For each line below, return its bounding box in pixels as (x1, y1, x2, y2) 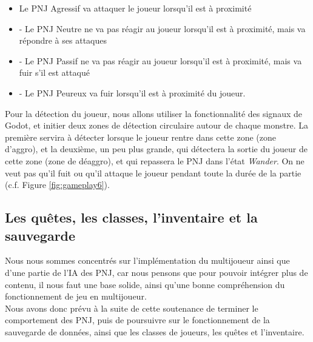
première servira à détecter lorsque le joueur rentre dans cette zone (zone (5, 130, 276, 143)
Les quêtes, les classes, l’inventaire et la (5, 208, 258, 227)
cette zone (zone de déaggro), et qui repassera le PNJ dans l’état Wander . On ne (5, 154, 305, 167)
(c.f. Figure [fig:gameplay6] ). (5, 178, 110, 191)
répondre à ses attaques (19, 34, 107, 47)
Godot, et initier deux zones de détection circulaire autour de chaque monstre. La (5, 119, 308, 132)
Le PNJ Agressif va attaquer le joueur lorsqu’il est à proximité (19, 2, 252, 14)
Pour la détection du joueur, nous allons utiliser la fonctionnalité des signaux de (5, 107, 302, 119)
